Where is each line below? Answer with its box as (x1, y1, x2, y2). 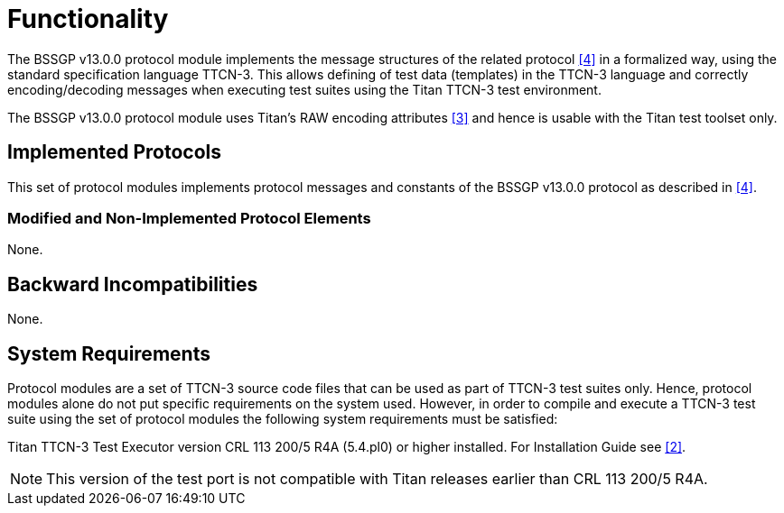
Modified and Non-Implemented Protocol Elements (7, 208, 371, 227)
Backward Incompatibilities (7, 272, 258, 296)
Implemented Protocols (7, 141, 222, 164)
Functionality (7, 4, 169, 34)
